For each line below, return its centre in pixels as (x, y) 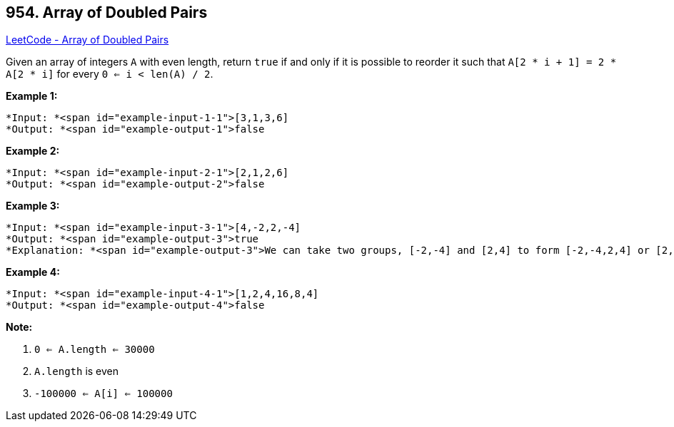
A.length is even (77, 371)
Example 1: (32, 96)
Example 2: (33, 151)
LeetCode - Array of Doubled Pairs (87, 40)
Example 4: (33, 272)
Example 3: (33, 206)
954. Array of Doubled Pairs (107, 12)
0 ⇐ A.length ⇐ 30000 (95, 350)
